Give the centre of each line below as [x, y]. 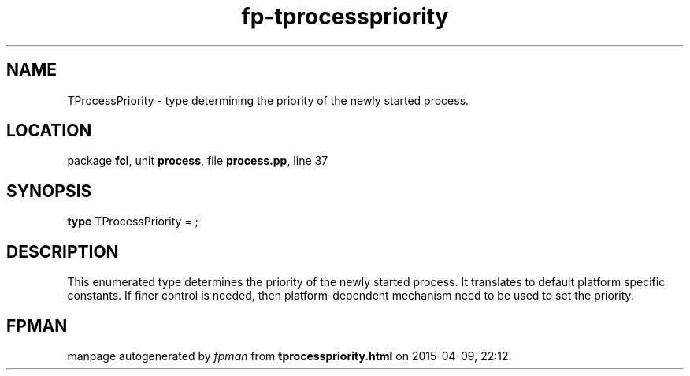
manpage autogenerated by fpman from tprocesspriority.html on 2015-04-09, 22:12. [289, 356]
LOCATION [49, 131]
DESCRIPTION [63, 251]
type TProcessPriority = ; [133, 222]
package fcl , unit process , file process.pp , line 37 [198, 161]
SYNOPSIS [49, 191]
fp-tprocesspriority [345, 17]
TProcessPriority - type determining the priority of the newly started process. [268, 100]
